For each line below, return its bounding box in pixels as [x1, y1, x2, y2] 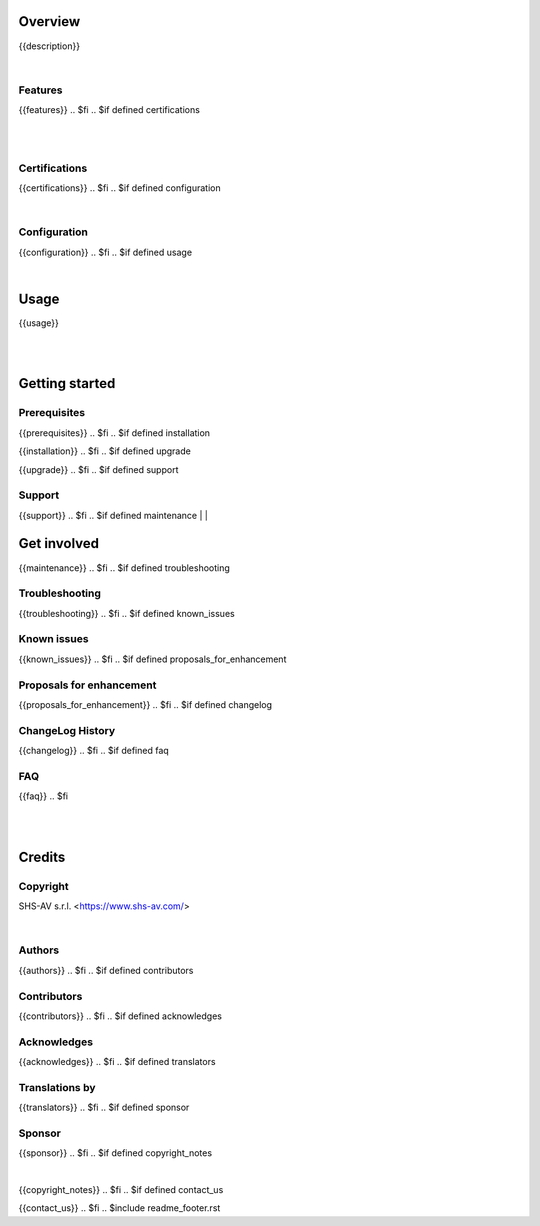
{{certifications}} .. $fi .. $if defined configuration [18, 181, 221, 194]
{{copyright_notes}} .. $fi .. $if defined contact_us [18, 1184, 224, 1196]
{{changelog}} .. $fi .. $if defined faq [18, 745, 169, 757]
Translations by [18, 1080, 96, 1094]
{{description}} [18, 40, 80, 52]
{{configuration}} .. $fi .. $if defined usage [18, 246, 193, 258]
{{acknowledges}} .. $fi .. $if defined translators [18, 1056, 216, 1068]
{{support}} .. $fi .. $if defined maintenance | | [18, 509, 209, 521]
